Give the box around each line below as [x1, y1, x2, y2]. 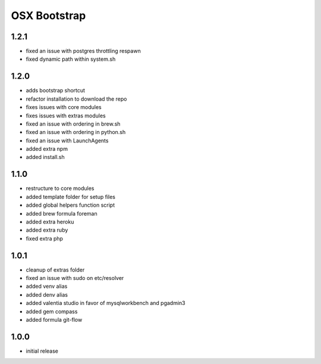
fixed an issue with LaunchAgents [26, 137, 109, 144]
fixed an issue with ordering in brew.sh [26, 120, 121, 127]
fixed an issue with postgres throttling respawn [26, 48, 141, 55]
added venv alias [26, 283, 68, 290]
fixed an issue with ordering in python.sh [26, 129, 126, 136]
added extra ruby [26, 226, 68, 234]
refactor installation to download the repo [26, 95, 127, 102]
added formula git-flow [26, 316, 83, 323]
